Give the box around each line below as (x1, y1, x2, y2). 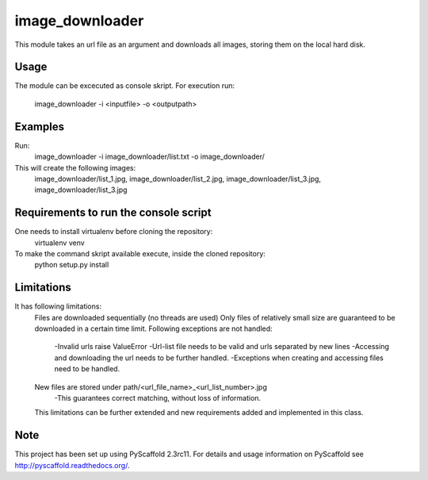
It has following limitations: (14, 301, 102, 311)
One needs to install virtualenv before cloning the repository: (14, 227, 213, 236)
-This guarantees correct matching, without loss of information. (54, 394, 262, 403)
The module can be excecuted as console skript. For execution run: (14, 81, 235, 90)
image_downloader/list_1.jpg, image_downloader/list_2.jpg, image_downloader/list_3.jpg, (34, 174, 321, 183)
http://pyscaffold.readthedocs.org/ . (14, 460, 130, 470)
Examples (14, 120, 65, 133)
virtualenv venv (34, 238, 85, 248)
